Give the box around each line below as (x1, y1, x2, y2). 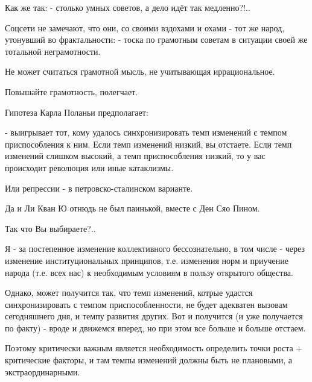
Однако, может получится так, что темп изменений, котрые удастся (5, 286, 253, 299)
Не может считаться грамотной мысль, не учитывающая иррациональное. (5, 65, 275, 78)
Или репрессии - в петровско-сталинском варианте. (5, 181, 193, 194)
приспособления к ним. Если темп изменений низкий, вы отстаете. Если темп (5, 137, 292, 150)
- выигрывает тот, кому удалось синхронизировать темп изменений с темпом (5, 126, 287, 139)
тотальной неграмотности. (5, 45, 101, 57)
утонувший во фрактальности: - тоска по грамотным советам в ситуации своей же (5, 33, 308, 46)
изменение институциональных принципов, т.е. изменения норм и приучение (5, 254, 288, 266)
